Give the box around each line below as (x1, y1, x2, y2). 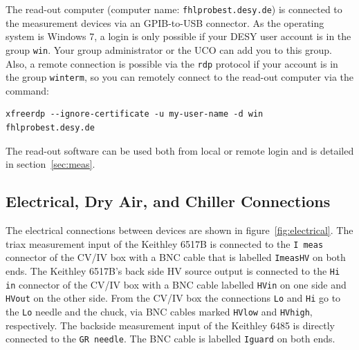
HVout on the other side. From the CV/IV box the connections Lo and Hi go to (6, 291, 341, 305)
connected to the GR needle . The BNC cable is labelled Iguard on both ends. (6, 331, 335, 346)
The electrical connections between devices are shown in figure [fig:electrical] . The (6, 222, 353, 237)
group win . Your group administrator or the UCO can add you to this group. (6, 42, 332, 57)
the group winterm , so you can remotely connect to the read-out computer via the (6, 70, 353, 84)
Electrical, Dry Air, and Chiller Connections (6, 191, 331, 212)
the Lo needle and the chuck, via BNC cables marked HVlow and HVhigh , (6, 304, 313, 318)
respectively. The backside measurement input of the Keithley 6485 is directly (6, 318, 335, 332)
